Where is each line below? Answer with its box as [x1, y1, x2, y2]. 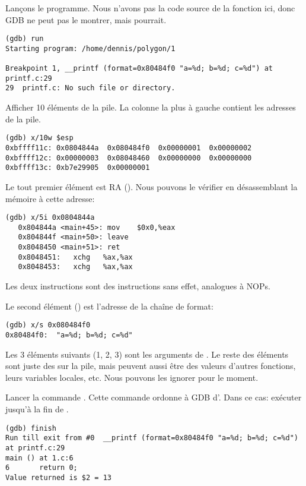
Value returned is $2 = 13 [5, 473, 111, 482]
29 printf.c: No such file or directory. [5, 84, 176, 93]
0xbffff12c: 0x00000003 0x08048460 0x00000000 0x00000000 [5, 153, 252, 162]
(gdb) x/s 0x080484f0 [5, 321, 91, 330]
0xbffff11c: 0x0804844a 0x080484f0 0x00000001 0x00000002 [5, 143, 252, 152]
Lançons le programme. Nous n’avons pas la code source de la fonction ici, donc [5, 2, 295, 14]
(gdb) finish [5, 424, 56, 433]
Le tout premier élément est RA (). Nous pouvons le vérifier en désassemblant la [5, 180, 298, 192]
